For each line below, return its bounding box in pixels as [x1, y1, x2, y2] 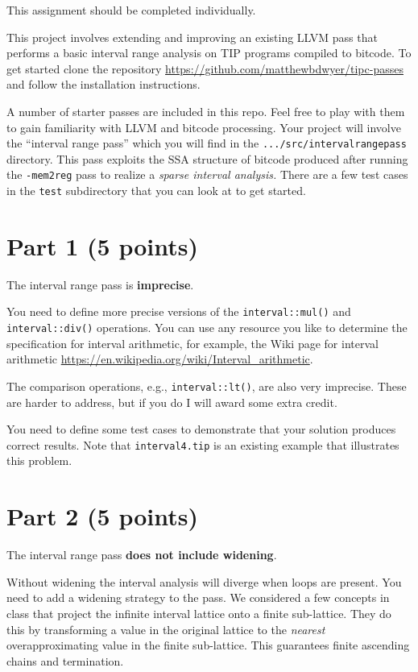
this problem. [6, 452, 72, 469]
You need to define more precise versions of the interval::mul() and [6, 303, 351, 320]
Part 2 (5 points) [6, 500, 199, 533]
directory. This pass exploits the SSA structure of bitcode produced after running [6, 150, 408, 167]
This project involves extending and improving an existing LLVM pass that [6, 28, 378, 45]
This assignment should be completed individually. [6, 2, 256, 18]
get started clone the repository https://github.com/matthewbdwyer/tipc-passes [6, 60, 404, 77]
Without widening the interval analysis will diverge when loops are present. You [6, 573, 402, 590]
